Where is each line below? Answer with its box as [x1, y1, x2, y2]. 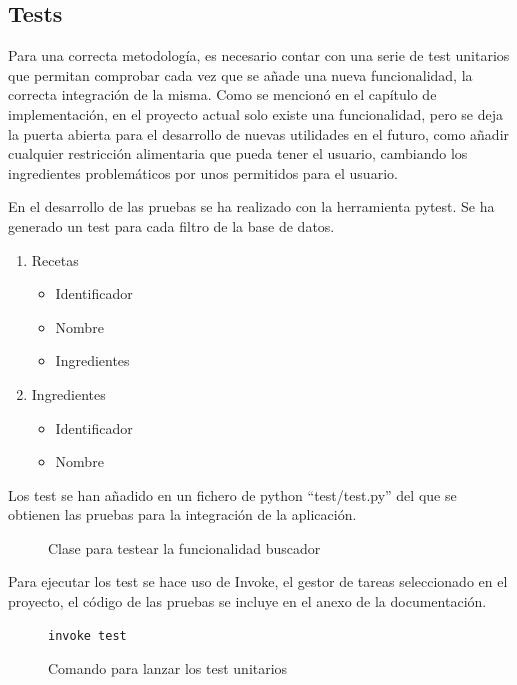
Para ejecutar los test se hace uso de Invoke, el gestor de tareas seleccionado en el [8, 571, 508, 592]
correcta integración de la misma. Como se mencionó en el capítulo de [8, 84, 437, 105]
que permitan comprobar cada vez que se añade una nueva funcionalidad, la [8, 64, 473, 85]
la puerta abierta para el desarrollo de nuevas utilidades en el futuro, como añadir [8, 123, 510, 144]
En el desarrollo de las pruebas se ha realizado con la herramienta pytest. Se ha [8, 196, 495, 217]
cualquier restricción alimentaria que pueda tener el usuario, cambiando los [8, 143, 468, 164]
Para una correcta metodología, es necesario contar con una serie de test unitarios [8, 45, 510, 66]
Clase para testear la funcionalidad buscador [48, 537, 321, 558]
